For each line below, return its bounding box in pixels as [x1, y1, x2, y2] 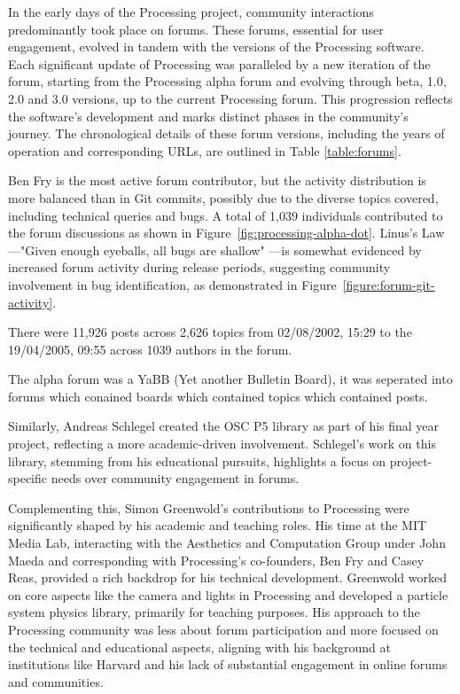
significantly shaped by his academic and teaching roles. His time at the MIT [8, 516, 427, 534]
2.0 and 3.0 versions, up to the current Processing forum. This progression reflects [8, 89, 453, 107]
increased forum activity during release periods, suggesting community [8, 258, 391, 277]
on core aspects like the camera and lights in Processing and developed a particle [8, 585, 448, 604]
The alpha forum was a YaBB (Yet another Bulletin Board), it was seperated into [8, 370, 453, 388]
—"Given [8, 240, 58, 259]
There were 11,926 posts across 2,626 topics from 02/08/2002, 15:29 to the [8, 323, 412, 341]
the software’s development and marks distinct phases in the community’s [8, 106, 409, 125]
